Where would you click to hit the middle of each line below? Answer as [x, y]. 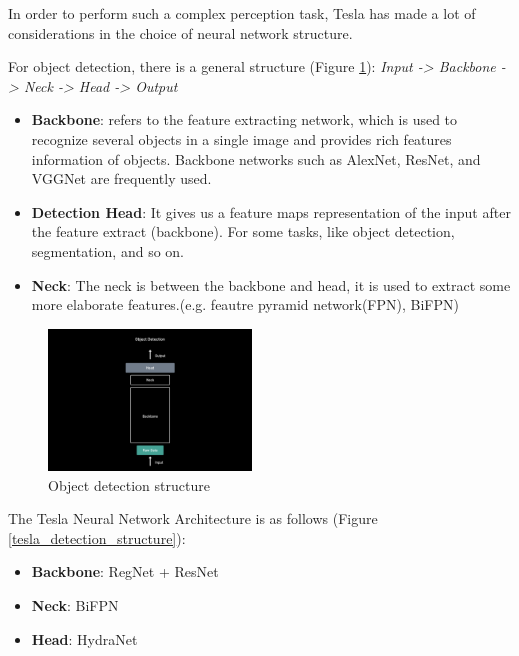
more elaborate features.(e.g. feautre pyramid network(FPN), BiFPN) [245, 304]
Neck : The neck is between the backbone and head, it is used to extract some [271, 284]
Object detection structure [129, 484]
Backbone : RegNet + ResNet [125, 571]
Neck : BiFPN [75, 604]
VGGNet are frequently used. [121, 178]
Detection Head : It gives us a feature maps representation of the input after [271, 211]
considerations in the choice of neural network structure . [180, 32]
